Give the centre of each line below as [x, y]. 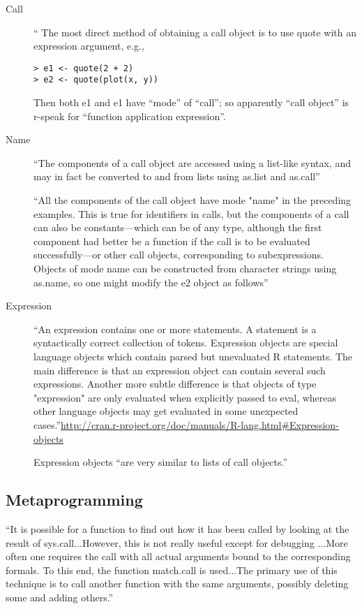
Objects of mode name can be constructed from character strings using [185, 269]
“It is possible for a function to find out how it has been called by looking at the [178, 528]
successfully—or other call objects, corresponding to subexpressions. [179, 255]
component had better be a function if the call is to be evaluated [172, 241]
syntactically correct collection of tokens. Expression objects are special [186, 343]
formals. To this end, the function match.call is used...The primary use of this [172, 570]
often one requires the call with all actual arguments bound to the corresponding [178, 556]
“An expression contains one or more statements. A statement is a [175, 329]
